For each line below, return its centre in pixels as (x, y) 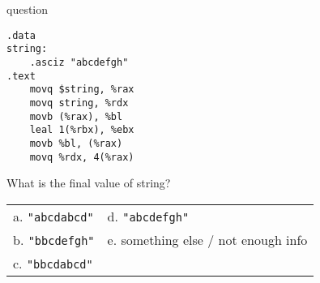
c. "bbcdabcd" (53, 263)
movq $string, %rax (82, 90)
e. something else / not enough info (207, 239)
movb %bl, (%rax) (76, 143)
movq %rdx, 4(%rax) (82, 157)
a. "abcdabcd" (53, 216)
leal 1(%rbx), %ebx (82, 130)
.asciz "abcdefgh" (79, 62)
